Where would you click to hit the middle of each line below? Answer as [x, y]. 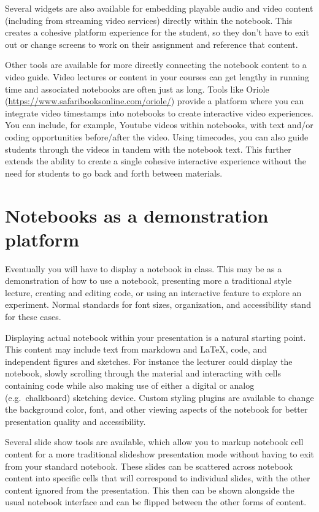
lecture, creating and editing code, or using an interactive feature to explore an [153, 292]
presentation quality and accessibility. [75, 421]
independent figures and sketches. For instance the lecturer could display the [149, 361]
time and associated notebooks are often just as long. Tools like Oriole [137, 89]
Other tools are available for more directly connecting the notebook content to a [156, 65]
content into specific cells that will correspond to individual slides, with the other [158, 478]
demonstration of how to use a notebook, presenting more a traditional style [148, 281]
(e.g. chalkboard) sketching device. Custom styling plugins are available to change [159, 397]
